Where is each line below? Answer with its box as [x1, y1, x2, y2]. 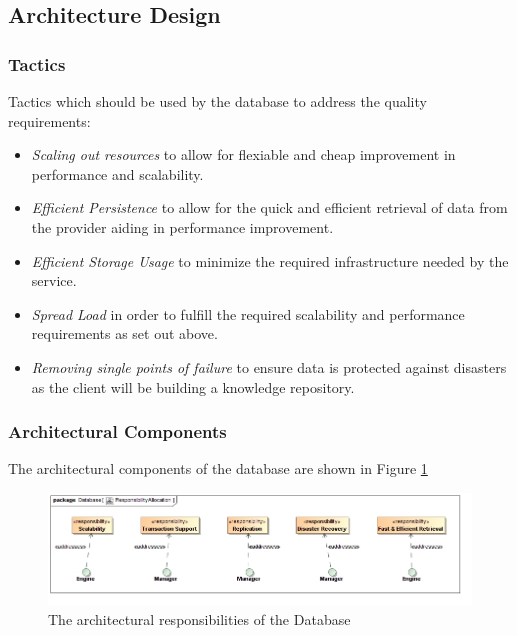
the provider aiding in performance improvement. [31, 216, 334, 237]
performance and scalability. [31, 163, 204, 184]
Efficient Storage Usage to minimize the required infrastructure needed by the [31, 250, 509, 271]
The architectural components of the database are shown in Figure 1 [8, 458, 428, 479]
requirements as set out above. [31, 323, 218, 344]
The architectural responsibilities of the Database [48, 608, 351, 629]
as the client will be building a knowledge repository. [31, 376, 355, 397]
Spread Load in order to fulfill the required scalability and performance [31, 303, 465, 324]
